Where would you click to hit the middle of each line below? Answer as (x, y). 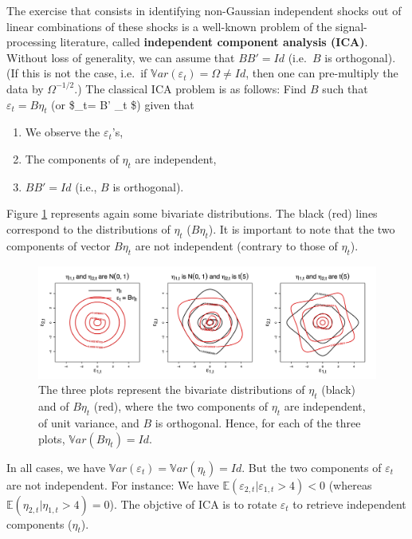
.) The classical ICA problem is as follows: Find (190, 88)
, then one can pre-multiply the (322, 73)
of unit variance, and (89, 422)
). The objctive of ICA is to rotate (193, 504)
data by (25, 88)
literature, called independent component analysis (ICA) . (214, 42)
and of (54, 406)
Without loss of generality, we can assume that (121, 57)
